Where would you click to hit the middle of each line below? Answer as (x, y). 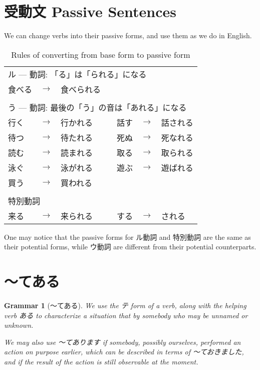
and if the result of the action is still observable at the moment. (101, 361)
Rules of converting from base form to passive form (101, 54)
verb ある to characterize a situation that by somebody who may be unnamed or (126, 315)
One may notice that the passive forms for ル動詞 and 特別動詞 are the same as (127, 237)
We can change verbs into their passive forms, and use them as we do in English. (128, 35)
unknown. (19, 325)
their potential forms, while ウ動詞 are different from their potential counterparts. (130, 247)
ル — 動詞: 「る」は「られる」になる (77, 74)
